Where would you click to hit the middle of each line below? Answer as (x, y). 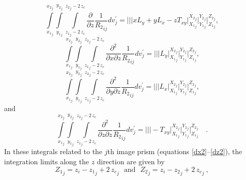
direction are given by (131, 161)
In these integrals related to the (53, 151)
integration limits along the (47, 161)
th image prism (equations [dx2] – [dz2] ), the (175, 151)
